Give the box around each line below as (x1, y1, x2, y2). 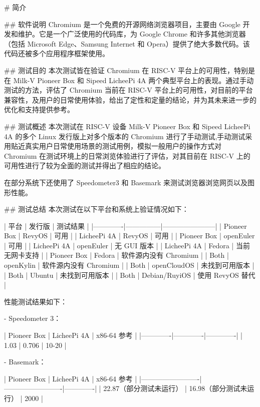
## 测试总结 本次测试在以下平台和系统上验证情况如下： (4, 204, 189, 214)
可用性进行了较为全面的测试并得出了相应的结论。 (4, 160, 165, 171)
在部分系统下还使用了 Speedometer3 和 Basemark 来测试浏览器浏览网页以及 (4, 177, 248, 187)
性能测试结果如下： (4, 296, 67, 306)
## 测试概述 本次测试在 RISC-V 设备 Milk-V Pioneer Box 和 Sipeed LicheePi (4, 121, 250, 131)
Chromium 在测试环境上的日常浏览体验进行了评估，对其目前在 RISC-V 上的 (4, 150, 250, 161)
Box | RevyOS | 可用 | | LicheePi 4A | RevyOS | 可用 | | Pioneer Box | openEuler (4, 230, 255, 241)
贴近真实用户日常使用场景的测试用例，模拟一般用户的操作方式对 (11, 141, 221, 151)
